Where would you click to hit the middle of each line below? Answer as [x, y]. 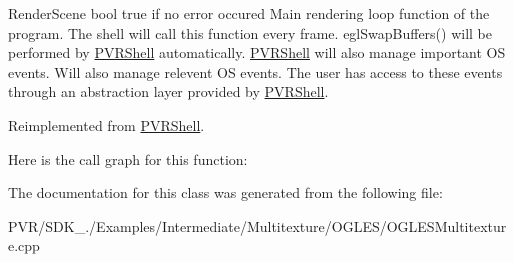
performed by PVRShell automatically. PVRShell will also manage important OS [257, 52]
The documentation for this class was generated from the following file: [225, 192]
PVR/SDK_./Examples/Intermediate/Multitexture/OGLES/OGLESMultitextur [257, 225]
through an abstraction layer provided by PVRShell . [168, 91]
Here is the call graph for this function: [128, 158]
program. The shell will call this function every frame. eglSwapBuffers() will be [250, 32]
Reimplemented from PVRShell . [106, 124]
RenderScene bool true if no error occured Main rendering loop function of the [249, 13]
